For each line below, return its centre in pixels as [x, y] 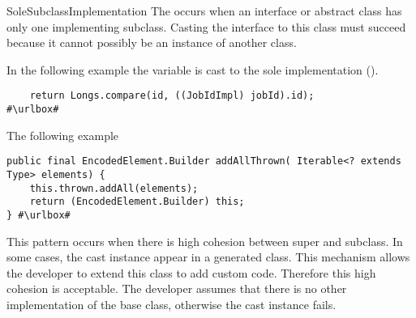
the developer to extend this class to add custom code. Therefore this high [191, 272]
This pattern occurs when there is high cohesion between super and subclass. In [205, 241]
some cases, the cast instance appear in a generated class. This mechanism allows [208, 257]
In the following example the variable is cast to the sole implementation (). [193, 69]
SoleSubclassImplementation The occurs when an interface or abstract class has [204, 11]
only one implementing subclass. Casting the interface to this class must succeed [206, 26]
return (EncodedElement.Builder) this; [137, 202]
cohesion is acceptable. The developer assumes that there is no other [177, 288]
